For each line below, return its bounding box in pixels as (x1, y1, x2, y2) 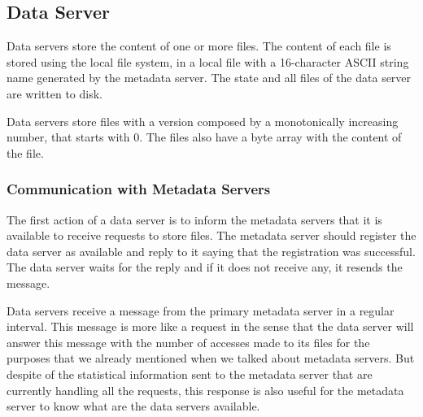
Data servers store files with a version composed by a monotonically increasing (7, 112, 399, 129)
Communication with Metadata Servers (7, 179, 271, 199)
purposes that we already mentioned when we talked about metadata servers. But (7, 350, 415, 367)
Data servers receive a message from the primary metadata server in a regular (7, 302, 395, 319)
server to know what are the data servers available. (7, 397, 260, 415)
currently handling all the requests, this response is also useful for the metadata (7, 381, 404, 398)
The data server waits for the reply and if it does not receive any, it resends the (7, 258, 403, 276)
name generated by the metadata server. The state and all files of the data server (7, 69, 412, 86)
